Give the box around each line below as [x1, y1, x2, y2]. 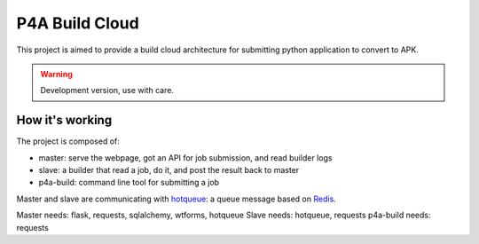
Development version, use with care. [40, 85, 175, 96]
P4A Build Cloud [16, 13, 139, 33]
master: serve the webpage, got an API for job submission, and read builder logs [38, 152, 333, 163]
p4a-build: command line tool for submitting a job [38, 177, 220, 188]
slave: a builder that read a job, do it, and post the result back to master [38, 165, 300, 176]
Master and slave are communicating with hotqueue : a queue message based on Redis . [16, 193, 336, 204]
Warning [40, 68, 73, 79]
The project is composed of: [16, 136, 120, 146]
